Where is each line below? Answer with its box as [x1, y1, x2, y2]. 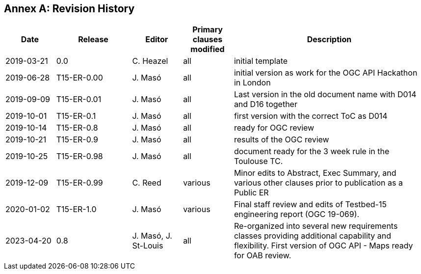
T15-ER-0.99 [56, 178, 103, 188]
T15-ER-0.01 [56, 94, 102, 105]
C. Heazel [132, 56, 168, 66]
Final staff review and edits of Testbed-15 [234, 199, 387, 210]
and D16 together [234, 99, 297, 110]
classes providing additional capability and [234, 231, 392, 241]
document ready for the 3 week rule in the [234, 146, 390, 157]
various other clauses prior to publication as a [234, 178, 403, 188]
